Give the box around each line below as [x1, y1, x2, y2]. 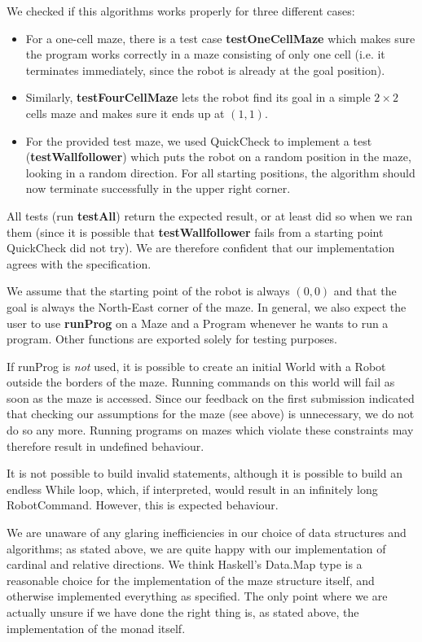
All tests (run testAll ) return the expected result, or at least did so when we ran [7, 207, 413, 224]
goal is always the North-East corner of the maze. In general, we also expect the [7, 298, 407, 315]
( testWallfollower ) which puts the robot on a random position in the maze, [25, 148, 411, 165]
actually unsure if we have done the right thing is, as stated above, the [7, 604, 359, 620]
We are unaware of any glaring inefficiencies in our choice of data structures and [7, 524, 407, 541]
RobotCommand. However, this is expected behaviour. [7, 496, 279, 513]
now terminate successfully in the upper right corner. [25, 180, 291, 197]
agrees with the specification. [7, 255, 152, 272]
